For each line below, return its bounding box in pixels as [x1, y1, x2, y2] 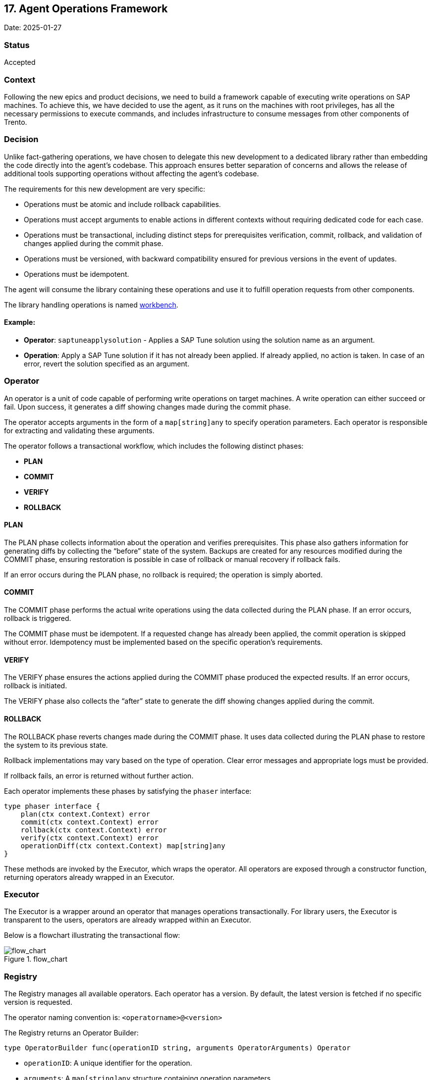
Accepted [4, 58, 36, 67]
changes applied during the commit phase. [24, 239, 163, 248]
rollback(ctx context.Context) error [20, 825, 167, 834]
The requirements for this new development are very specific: [4, 184, 206, 193]
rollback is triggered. [4, 614, 71, 623]
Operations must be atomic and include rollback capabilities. [24, 200, 221, 208]
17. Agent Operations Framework [4, 2, 168, 15]
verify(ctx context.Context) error [20, 833, 159, 842]
